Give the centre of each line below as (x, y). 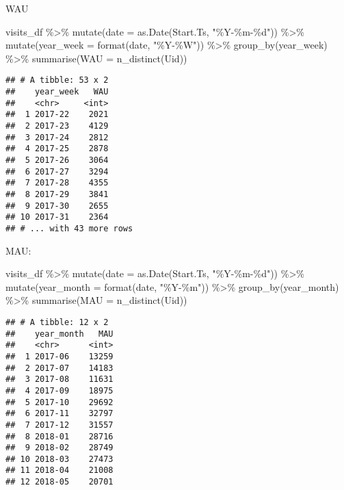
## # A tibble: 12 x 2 (57, 322)
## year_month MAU (59, 334)
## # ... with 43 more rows (69, 228)
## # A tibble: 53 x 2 (57, 80)
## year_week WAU (57, 92)
